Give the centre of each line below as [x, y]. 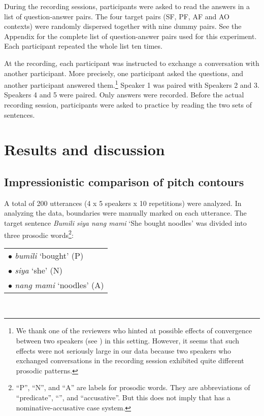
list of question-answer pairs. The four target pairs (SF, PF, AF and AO [117, 16]
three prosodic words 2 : [39, 234]
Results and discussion [85, 149]
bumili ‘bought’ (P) [49, 255]
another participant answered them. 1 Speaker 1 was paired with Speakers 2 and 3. [132, 84]
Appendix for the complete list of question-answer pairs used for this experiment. [130, 36]
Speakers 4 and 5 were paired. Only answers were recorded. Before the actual [124, 95]
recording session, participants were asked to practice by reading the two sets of [128, 105]
